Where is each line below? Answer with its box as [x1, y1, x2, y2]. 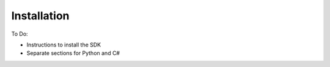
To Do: [11, 30, 28, 37]
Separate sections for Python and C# [26, 49, 120, 57]
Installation [11, 9, 70, 22]
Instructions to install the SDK [26, 41, 101, 48]
